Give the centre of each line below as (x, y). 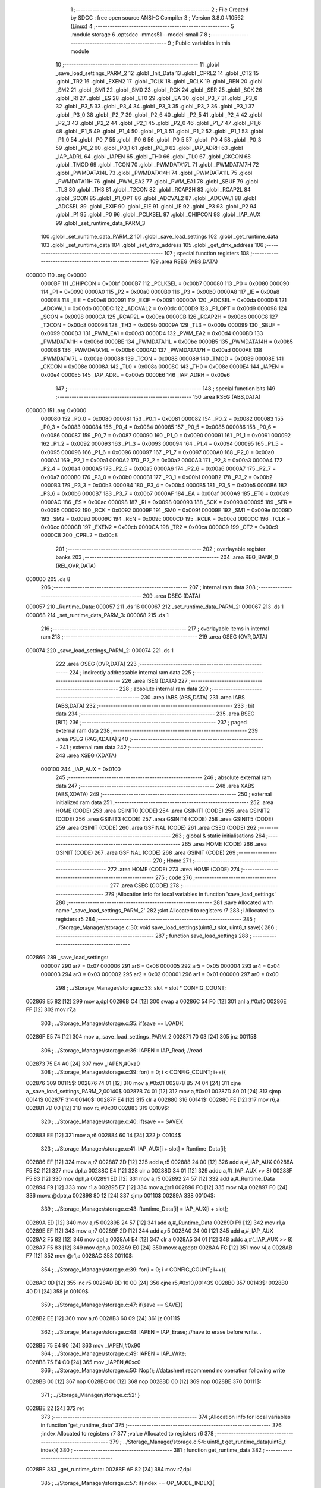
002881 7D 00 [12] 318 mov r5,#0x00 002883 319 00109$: (97, 1108)
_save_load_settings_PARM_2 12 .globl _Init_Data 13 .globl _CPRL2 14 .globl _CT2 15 (157, 73)
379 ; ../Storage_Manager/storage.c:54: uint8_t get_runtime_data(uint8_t (197, 1442)
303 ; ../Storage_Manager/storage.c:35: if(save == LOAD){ (112, 1023)
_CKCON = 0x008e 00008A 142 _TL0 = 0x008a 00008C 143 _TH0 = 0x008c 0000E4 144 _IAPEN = (162, 367)
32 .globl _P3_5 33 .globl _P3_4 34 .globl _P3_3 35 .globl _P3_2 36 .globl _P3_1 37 (155, 107)
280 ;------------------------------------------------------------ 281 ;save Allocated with (164, 902)
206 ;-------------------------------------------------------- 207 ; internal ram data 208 (148, 587)
